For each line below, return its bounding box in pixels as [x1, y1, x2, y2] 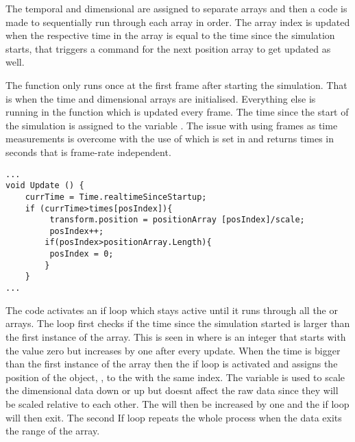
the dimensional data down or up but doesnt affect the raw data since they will [5, 383, 339, 398]
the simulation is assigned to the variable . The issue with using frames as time [5, 118, 338, 132]
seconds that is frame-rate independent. [5, 144, 171, 159]
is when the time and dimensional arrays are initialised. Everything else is [5, 91, 316, 105]
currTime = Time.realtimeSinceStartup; [25, 192, 207, 202]
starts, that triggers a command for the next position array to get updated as [5, 41, 331, 55]
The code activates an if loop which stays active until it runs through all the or [5, 302, 338, 317]
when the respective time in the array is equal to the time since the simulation [5, 28, 335, 42]
